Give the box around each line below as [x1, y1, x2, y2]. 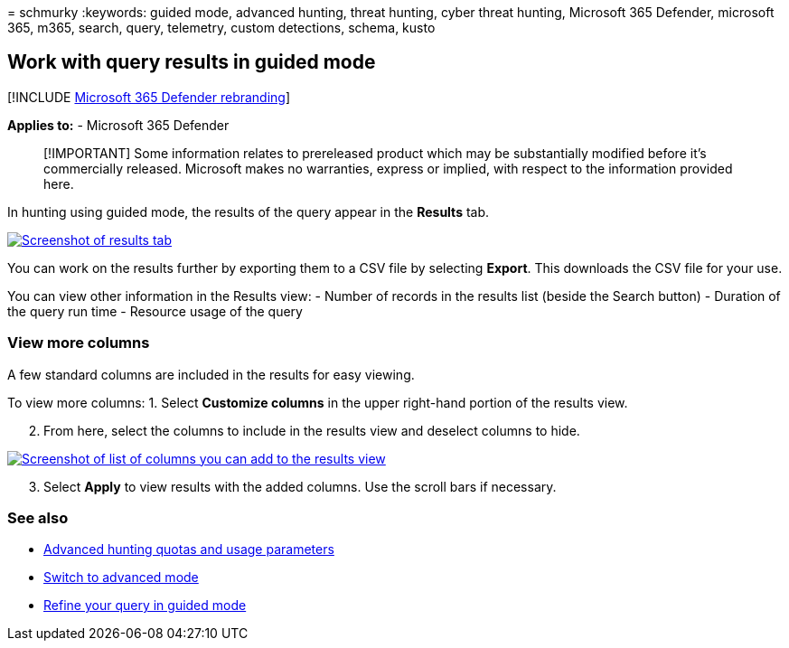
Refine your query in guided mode [43, 597, 247, 614]
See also [7, 508, 69, 527]
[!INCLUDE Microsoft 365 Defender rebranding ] [7, 89, 291, 105]
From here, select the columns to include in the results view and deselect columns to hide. [43, 422, 580, 438]
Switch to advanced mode [43, 569, 199, 586]
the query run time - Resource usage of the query [7, 303, 303, 319]
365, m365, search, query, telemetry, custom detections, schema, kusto [7, 20, 436, 35]
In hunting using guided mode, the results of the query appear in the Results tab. [7, 203, 490, 220]
